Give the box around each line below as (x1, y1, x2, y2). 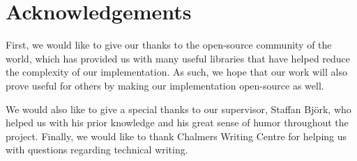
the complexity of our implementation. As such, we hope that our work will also (6, 65, 347, 79)
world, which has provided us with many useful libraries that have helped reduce (6, 51, 351, 65)
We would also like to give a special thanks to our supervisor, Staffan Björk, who (6, 101, 351, 116)
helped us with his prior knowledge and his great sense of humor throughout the (6, 115, 349, 130)
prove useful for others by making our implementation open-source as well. (6, 78, 324, 92)
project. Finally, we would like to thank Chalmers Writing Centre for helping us (6, 128, 347, 143)
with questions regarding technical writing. (6, 142, 188, 157)
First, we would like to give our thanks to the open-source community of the (6, 37, 332, 52)
